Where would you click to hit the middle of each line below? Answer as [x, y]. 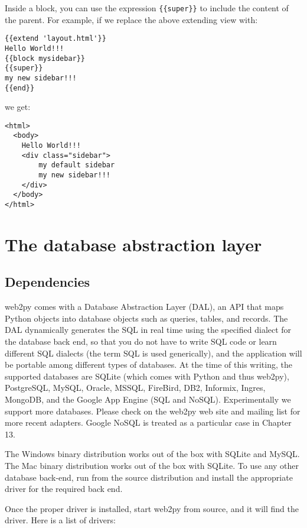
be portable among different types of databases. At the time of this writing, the [148, 365]
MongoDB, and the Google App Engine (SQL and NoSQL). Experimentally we [148, 399]
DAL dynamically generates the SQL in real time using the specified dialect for [148, 330]
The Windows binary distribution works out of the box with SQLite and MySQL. [152, 454]
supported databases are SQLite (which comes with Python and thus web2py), [147, 376]
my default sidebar [77, 165]
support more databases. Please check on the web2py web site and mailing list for [153, 411]
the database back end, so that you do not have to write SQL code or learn [141, 341]
